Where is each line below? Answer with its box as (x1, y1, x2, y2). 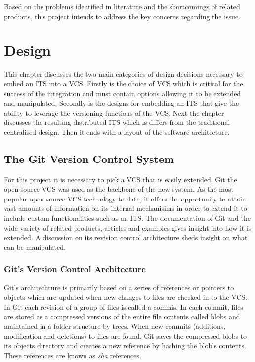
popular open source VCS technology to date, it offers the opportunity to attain (4, 193, 246, 203)
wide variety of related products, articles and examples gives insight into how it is (4, 222, 252, 233)
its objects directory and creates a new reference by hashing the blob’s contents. (4, 340, 246, 351)
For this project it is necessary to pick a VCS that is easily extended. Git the (4, 174, 237, 184)
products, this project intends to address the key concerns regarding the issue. (4, 11, 241, 21)
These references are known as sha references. (4, 350, 141, 360)
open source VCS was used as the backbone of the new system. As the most (4, 184, 234, 194)
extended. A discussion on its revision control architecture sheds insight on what (4, 232, 248, 242)
